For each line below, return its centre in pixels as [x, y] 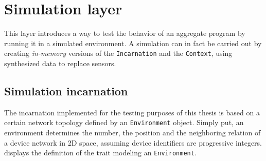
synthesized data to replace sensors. [60, 63]
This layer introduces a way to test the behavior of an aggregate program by [125, 33]
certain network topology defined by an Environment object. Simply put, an [124, 122]
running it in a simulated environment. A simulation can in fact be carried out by [133, 43]
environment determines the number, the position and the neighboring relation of [132, 133]
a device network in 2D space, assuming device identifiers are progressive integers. [133, 142]
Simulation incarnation [66, 90]
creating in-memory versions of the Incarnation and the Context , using [118, 53]
